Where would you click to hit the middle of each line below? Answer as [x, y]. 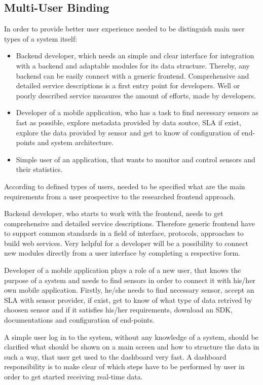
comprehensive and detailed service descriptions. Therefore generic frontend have [129, 223]
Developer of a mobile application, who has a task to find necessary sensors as [137, 112]
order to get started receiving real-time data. [73, 377]
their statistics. [39, 169]
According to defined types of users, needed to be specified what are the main [125, 186]
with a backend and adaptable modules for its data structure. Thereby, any [133, 65]
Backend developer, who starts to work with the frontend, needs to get [114, 213]
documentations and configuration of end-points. [79, 320]
